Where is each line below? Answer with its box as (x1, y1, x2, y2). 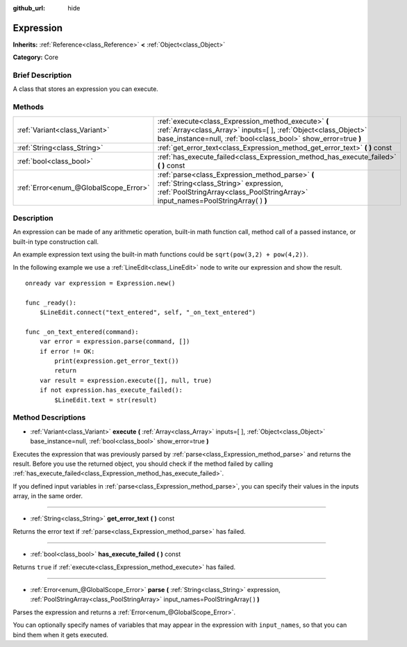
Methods (13, 102, 44, 112)
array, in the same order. (13, 492, 83, 500)
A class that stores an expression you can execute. (13, 85, 159, 93)
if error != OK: (39, 347, 95, 355)
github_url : (13, 4, 45, 12)
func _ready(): (25, 299, 77, 306)
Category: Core (13, 53, 59, 62)
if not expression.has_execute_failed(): (39, 386, 183, 394)
